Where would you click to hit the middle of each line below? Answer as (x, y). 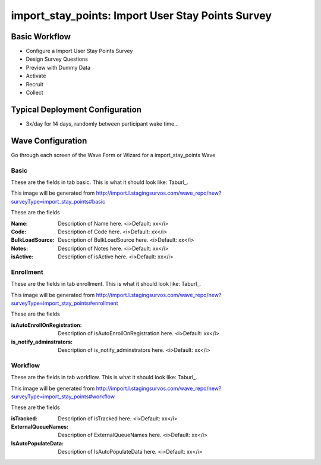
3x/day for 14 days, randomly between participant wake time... (103, 124)
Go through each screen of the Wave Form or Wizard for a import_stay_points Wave (113, 155)
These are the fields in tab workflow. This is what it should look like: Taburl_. (104, 377)
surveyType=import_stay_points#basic (58, 201)
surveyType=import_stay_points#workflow (63, 397)
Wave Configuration (49, 141)
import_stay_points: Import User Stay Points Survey (141, 15)
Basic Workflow (41, 37)
